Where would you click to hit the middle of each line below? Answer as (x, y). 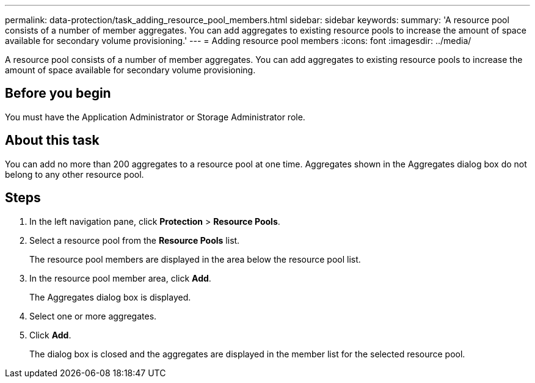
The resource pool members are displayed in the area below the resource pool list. (195, 259)
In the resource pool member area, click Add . (120, 278)
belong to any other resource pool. (75, 174)
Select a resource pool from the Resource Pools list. (135, 240)
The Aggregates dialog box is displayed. (110, 297)
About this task (52, 140)
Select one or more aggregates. (93, 316)
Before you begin (58, 93)
